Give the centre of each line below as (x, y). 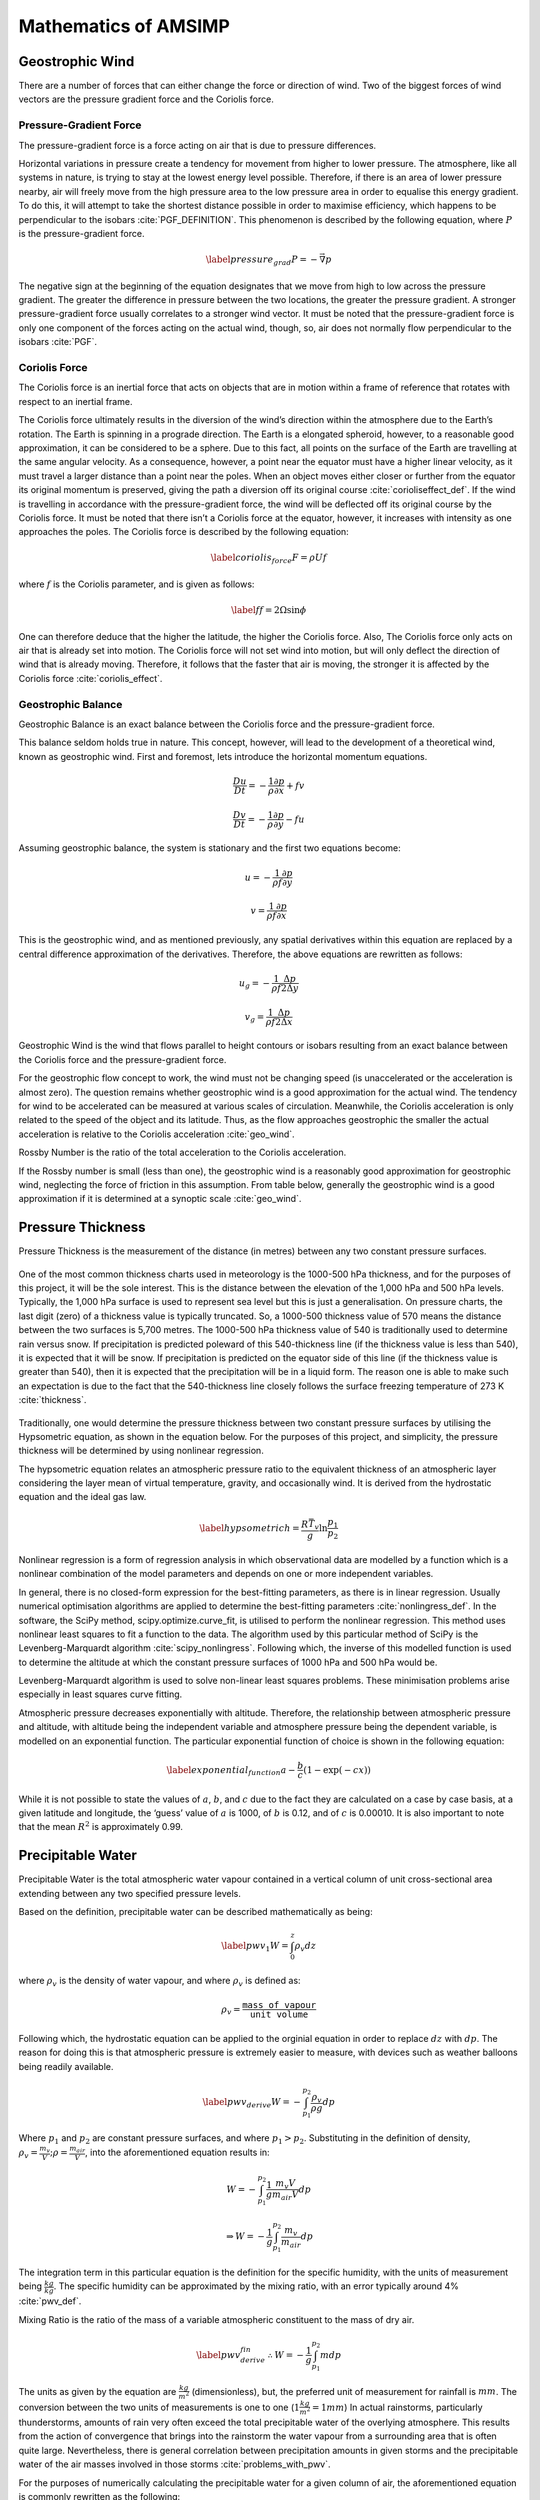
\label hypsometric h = (249, 1528)
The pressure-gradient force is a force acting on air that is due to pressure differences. (197, 145)
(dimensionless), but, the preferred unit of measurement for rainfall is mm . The (354, 2391)
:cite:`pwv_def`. (50, 2301)
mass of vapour (279, 2005)
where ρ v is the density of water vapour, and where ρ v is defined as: (159, 1982)
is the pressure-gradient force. (81, 233)
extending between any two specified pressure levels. (130, 1893)
